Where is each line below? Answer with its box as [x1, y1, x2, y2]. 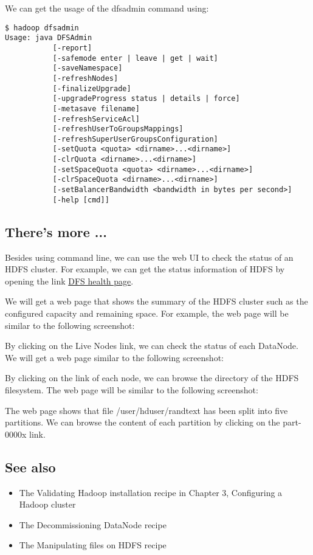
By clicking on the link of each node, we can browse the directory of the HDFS [5, 371, 299, 384]
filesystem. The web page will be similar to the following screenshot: [5, 383, 258, 396]
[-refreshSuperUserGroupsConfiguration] [52, 134, 218, 143]
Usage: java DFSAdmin [5, 33, 92, 43]
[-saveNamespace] [52, 64, 123, 73]
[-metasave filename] [52, 104, 140, 113]
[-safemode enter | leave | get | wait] [52, 53, 218, 63]
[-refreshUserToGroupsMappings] [52, 125, 184, 134]
